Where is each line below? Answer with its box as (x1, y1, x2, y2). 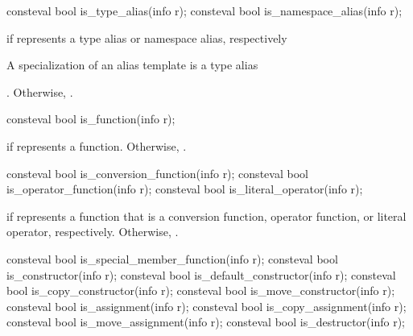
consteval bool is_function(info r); (6, 110, 176, 127)
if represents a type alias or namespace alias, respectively (6, 29, 287, 46)
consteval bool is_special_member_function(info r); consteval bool (6, 250, 338, 267)
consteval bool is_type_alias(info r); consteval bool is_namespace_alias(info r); (6, 2, 403, 19)
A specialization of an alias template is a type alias (6, 56, 258, 73)
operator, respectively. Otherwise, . (6, 223, 179, 240)
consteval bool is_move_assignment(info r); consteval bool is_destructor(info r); (6, 313, 405, 330)
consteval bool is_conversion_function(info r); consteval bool (6, 164, 308, 181)
